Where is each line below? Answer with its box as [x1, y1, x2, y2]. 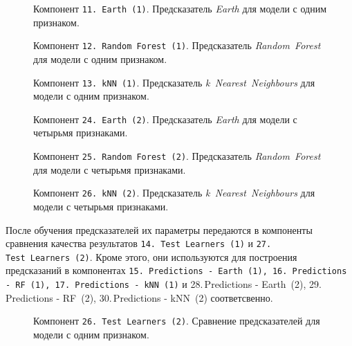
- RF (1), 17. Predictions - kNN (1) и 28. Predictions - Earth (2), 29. [6, 277, 322, 291]
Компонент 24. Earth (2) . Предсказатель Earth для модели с [33, 111, 297, 126]
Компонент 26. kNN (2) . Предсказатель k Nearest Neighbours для [33, 185, 315, 200]
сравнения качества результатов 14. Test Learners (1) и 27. [6, 236, 272, 251]
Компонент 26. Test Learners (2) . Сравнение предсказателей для [33, 313, 320, 328]
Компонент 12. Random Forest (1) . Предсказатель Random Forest [33, 38, 321, 53]
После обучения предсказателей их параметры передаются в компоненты [6, 222, 313, 237]
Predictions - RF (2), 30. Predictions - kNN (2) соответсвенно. [6, 290, 273, 304]
